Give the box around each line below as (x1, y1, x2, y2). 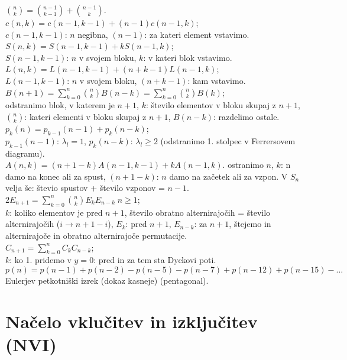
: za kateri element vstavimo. (144, 28, 249, 40)
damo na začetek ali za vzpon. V (169, 170, 288, 182)
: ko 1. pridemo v (9, 254, 72, 266)
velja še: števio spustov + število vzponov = (5, 181, 165, 194)
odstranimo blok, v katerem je (5, 99, 115, 111)
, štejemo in (229, 218, 271, 230)
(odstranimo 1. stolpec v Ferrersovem (160, 134, 296, 147)
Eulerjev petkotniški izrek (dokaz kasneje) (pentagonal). (5, 274, 209, 286)
